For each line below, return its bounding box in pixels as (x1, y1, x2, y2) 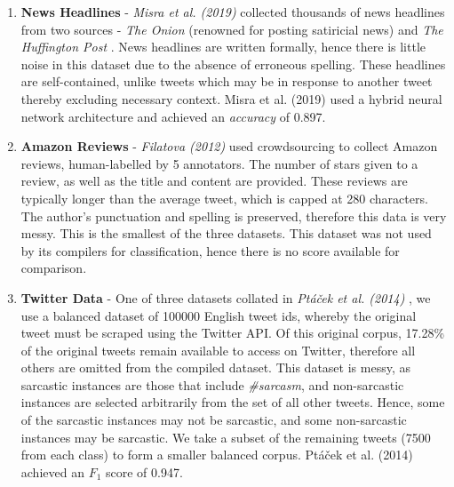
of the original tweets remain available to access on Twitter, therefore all (20, 340, 416, 359)
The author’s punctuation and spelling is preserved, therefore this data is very (20, 206, 447, 225)
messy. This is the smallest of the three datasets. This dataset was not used (20, 224, 432, 243)
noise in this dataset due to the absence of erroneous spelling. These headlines (20, 54, 446, 73)
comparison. (20, 259, 87, 277)
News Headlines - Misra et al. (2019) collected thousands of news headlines (20, 3, 445, 20)
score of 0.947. (105, 462, 183, 481)
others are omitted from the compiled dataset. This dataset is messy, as (20, 358, 410, 377)
